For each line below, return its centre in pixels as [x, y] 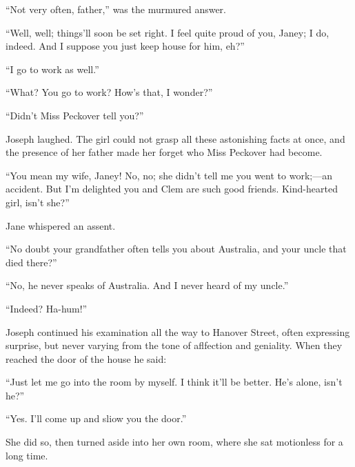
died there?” [31, 262]
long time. [27, 455]
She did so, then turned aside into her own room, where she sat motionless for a [174, 442]
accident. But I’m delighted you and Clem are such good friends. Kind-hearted [172, 189]
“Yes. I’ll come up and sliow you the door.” [96, 418]
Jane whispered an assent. [61, 225]
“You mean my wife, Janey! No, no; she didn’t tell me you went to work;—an [169, 175]
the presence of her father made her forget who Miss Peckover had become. [164, 152]
